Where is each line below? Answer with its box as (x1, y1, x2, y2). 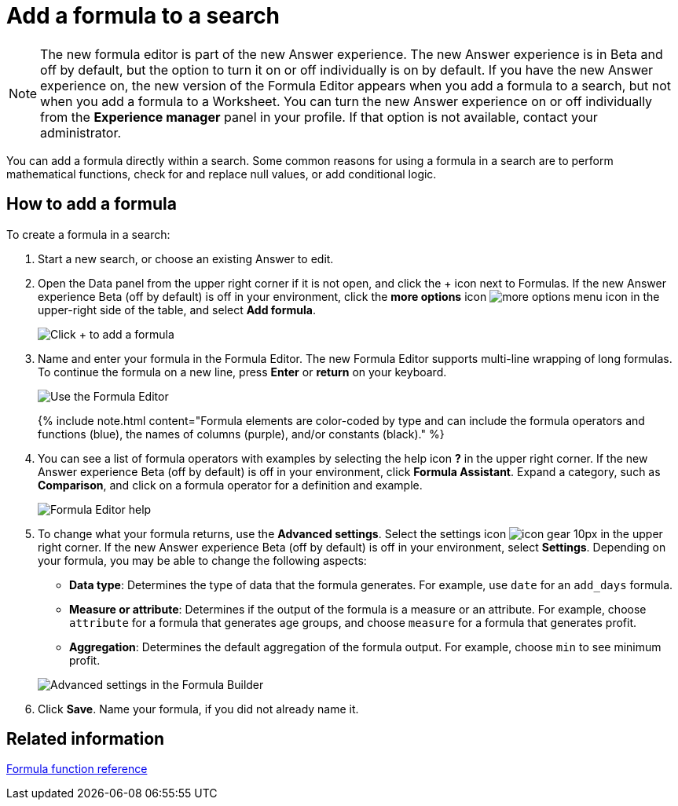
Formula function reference (6, 762, 148, 776)
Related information (6, 729, 165, 749)
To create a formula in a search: (6, 227, 170, 241)
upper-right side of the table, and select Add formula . (38, 302, 316, 317)
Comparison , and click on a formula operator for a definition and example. (38, 478, 423, 492)
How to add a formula (6, 194, 177, 214)
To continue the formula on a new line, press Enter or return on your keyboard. (38, 365, 447, 379)
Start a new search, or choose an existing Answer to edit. (38, 251, 334, 266)
